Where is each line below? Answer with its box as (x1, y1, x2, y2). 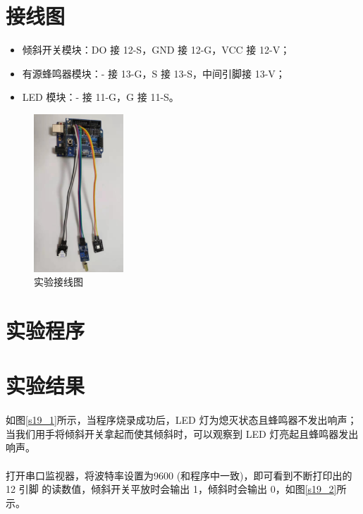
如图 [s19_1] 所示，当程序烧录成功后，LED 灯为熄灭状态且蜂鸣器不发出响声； (6, 412, 357, 427)
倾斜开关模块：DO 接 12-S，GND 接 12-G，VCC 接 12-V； (22, 42, 290, 57)
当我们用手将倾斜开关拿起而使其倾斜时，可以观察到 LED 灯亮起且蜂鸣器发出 (6, 426, 359, 441)
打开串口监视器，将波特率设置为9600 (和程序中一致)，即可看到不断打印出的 (6, 467, 352, 482)
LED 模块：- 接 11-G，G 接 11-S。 (22, 90, 179, 104)
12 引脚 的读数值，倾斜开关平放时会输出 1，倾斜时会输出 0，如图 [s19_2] (6, 482, 337, 496)
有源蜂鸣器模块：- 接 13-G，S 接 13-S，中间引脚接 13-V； (22, 66, 285, 80)
